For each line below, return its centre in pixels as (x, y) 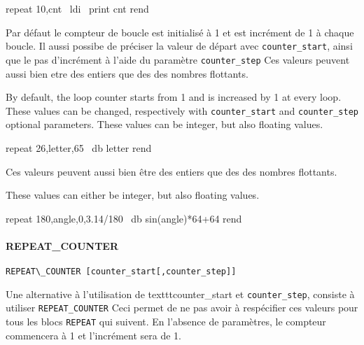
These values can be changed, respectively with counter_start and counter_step (182, 110)
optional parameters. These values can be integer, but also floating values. (164, 124)
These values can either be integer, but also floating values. (133, 195)
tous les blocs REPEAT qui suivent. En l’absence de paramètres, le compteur (166, 322)
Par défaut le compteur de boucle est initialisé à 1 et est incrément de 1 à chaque (180, 32)
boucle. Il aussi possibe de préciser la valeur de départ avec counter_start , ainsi (179, 46)
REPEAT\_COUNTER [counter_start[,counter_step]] (121, 272)
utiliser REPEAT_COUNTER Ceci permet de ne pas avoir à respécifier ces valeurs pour (182, 308)
